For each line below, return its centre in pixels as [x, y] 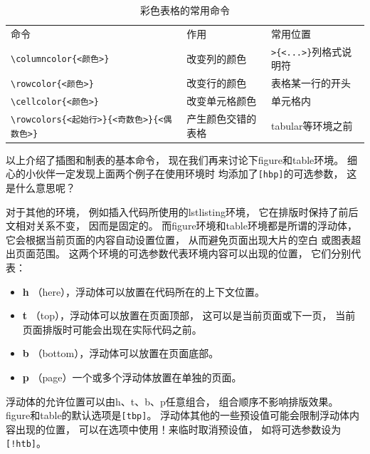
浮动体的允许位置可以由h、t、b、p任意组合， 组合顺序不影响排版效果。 [172, 401]
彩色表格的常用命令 [185, 10]
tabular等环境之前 [312, 125]
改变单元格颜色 [222, 101]
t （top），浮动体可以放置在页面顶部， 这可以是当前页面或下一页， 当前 [189, 315]
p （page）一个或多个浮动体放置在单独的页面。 [132, 377]
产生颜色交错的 [222, 119]
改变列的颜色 [217, 58]
